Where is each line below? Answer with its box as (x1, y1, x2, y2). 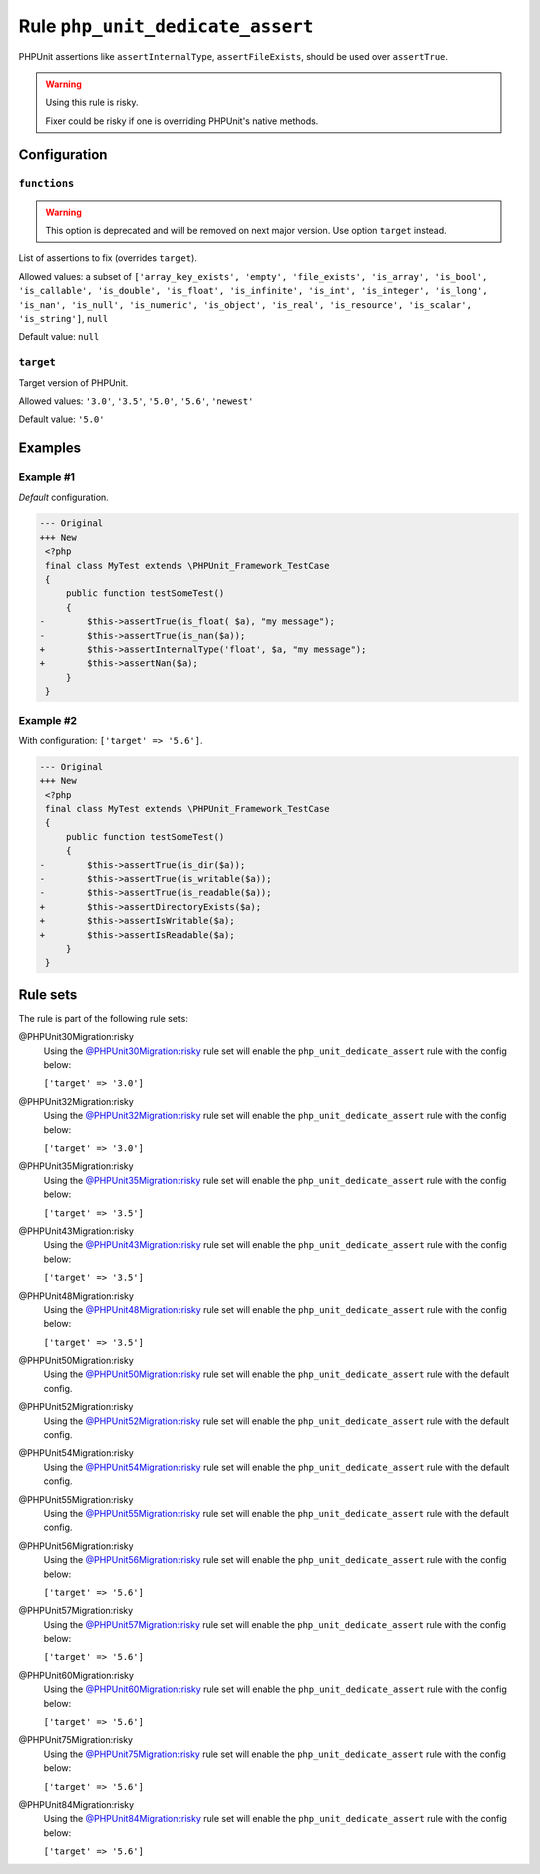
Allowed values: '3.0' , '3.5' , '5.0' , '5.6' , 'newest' (18, 395, 254, 407)
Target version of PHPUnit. (18, 376, 129, 389)
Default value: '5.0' (18, 413, 105, 425)
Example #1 (18, 470, 75, 484)
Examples (18, 440, 82, 457)
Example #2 (18, 713, 78, 727)
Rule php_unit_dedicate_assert (18, 15, 314, 37)
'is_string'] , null (18, 313, 109, 325)
